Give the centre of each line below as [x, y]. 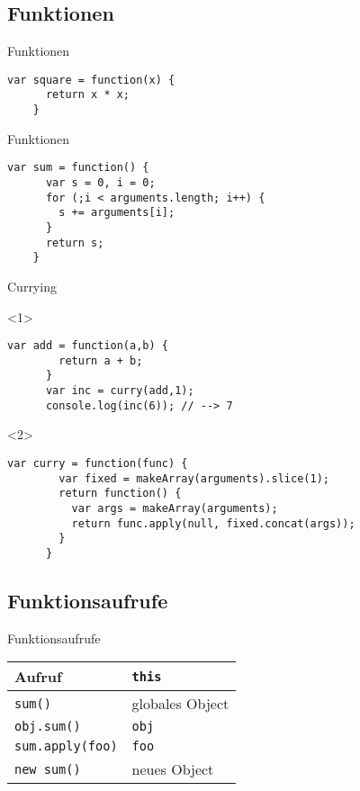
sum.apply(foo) [66, 746]
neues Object [173, 769]
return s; [75, 243]
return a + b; [101, 360]
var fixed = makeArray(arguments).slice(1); [194, 478]
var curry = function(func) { [98, 464]
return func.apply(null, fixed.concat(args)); [213, 523]
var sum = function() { [78, 168]
